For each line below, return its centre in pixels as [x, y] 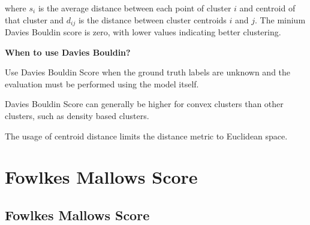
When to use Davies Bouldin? [68, 52]
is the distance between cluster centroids [152, 19]
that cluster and [34, 19]
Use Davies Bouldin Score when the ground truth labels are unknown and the [148, 72]
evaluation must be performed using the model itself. [102, 83]
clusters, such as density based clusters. [77, 116]
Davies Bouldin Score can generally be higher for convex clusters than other [144, 104]
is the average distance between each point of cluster [135, 8]
